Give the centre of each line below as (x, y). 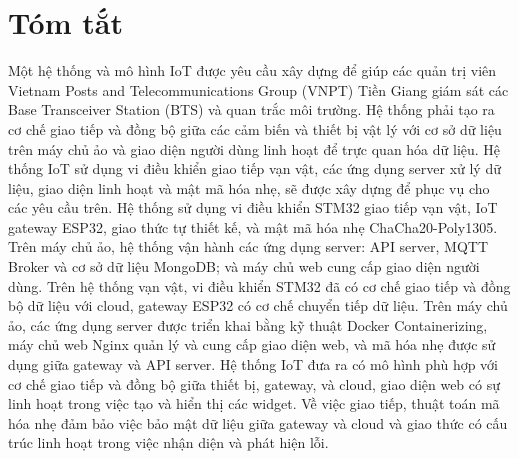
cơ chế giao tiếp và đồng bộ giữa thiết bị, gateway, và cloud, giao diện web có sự (254, 383)
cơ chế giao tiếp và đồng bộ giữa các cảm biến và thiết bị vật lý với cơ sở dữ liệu (255, 128)
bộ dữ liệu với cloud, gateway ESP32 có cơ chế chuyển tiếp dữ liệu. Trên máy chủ (258, 305)
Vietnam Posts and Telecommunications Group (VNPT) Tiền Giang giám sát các (258, 89)
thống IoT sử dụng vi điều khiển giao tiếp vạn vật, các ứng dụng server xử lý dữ (254, 168)
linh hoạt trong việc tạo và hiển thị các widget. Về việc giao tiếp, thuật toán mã (254, 403)
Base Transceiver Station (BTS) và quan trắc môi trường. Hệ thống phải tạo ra (251, 109)
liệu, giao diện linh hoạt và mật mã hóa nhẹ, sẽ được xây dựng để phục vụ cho (249, 187)
